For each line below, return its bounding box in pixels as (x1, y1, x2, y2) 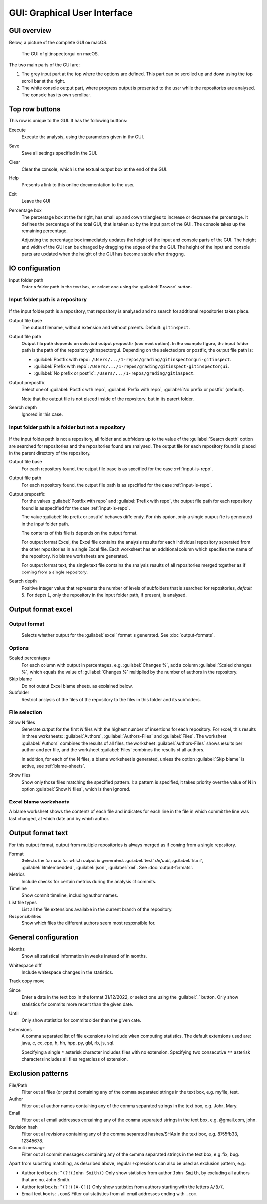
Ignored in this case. (21, 411, 63, 417)
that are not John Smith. (21, 1177, 71, 1183)
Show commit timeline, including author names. (21, 892, 118, 898)
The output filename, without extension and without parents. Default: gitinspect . (21, 324, 190, 330)
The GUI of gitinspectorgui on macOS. (21, 51, 99, 57)
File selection (9, 709, 42, 716)
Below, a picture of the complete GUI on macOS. (9, 40, 108, 46)
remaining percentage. (21, 228, 68, 234)
